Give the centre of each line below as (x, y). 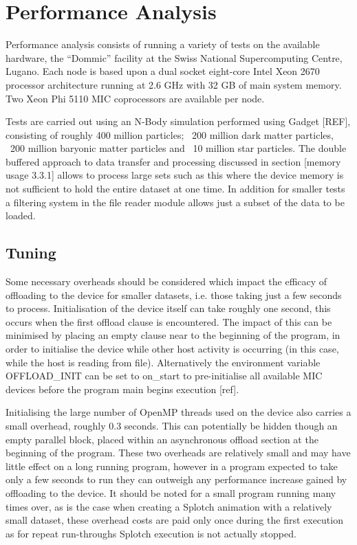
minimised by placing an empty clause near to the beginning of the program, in (173, 335)
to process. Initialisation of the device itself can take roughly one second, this (168, 308)
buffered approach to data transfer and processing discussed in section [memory (173, 161)
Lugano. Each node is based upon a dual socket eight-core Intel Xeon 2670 (163, 71)
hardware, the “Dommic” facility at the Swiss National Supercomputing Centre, (174, 57)
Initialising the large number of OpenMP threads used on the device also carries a (178, 412)
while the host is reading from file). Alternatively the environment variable (163, 362)
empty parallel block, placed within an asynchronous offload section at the (162, 439)
